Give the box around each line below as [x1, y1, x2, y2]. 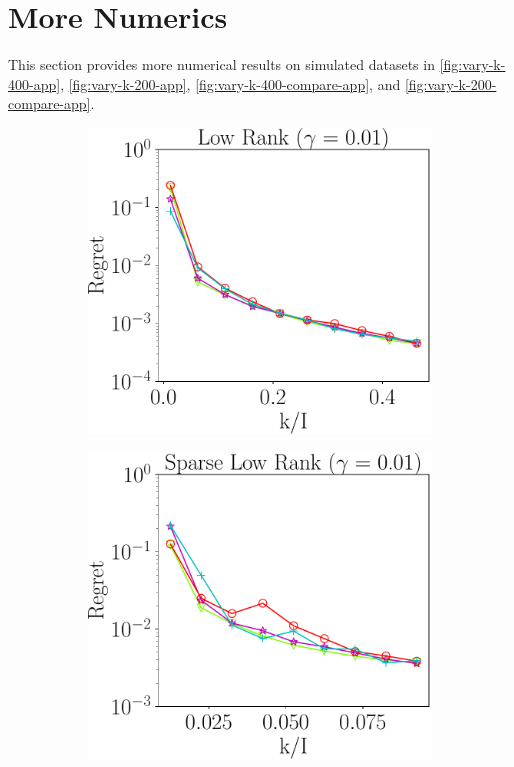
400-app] [8, 73, 61, 94]
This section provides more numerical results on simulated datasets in [8, 54, 435, 75]
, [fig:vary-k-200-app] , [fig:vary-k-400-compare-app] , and [60, 73, 401, 94]
